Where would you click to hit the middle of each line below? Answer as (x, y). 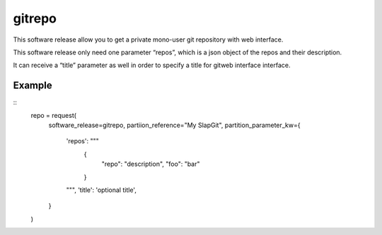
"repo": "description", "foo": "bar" (151, 164)
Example (33, 86)
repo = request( (54, 115)
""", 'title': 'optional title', (102, 190)
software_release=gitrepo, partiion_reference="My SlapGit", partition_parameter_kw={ (174, 125)
